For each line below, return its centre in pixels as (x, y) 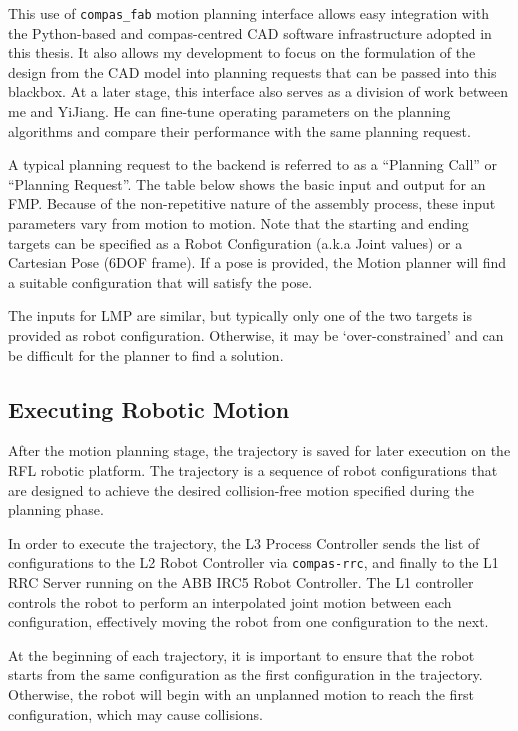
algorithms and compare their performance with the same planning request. (239, 130)
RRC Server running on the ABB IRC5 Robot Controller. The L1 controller (241, 581)
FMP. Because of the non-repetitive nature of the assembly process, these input (252, 203)
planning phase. (56, 509)
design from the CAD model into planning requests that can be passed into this (252, 71)
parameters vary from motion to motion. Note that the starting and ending (238, 223)
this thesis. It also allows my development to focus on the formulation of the (242, 52)
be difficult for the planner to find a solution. (146, 354)
